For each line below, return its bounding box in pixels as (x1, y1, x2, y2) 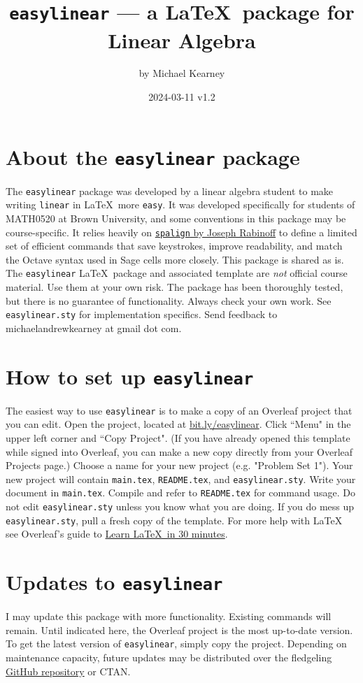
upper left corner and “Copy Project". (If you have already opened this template (6, 431, 350, 445)
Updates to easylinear (6, 568, 223, 596)
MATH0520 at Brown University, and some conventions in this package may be (6, 211, 346, 225)
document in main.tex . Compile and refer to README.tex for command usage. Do (6, 485, 355, 500)
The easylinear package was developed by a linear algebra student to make (6, 183, 334, 198)
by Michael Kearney (138, 66, 225, 80)
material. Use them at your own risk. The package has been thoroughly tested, (6, 280, 343, 294)
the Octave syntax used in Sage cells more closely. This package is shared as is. (6, 252, 344, 266)
